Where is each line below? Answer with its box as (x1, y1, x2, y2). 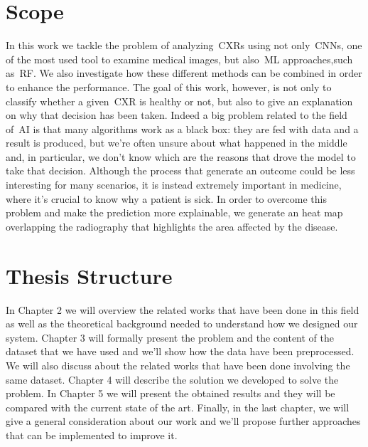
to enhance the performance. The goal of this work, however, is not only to (6, 79, 332, 94)
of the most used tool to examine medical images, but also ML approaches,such (6, 51, 353, 66)
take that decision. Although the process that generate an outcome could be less (6, 163, 355, 178)
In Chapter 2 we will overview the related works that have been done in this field (6, 302, 359, 317)
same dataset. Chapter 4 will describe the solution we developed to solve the (6, 372, 339, 386)
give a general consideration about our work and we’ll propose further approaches (6, 414, 361, 428)
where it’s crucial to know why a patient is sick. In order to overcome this (6, 191, 327, 206)
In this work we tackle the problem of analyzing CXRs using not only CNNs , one (6, 38, 362, 53)
